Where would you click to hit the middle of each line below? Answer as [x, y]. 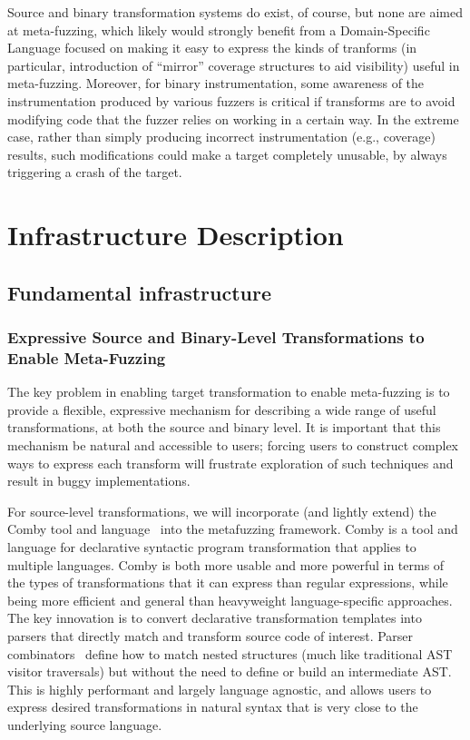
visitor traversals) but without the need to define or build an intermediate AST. [230, 671]
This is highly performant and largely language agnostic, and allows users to [220, 689]
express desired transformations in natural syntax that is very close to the [213, 707]
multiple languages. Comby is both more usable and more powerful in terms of [226, 564]
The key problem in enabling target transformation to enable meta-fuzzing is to [229, 392]
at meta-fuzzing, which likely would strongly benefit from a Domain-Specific [219, 30]
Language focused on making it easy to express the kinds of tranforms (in [212, 48]
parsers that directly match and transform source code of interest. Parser [211, 635]
